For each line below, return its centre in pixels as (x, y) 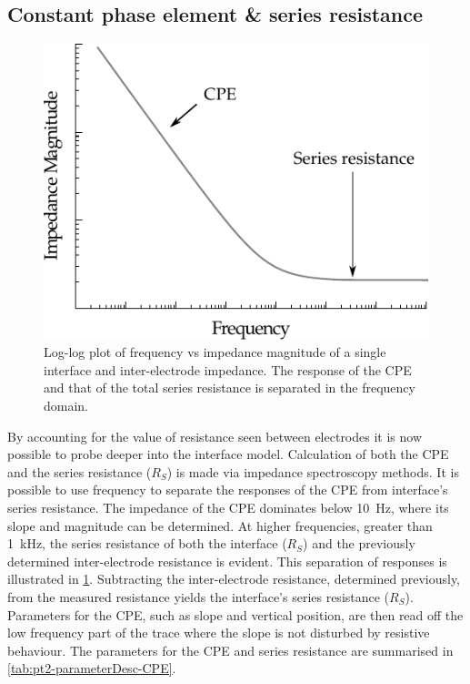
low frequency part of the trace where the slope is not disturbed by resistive (219, 633)
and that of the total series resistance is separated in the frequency (230, 388)
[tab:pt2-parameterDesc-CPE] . (92, 668)
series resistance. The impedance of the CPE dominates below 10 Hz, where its (228, 507)
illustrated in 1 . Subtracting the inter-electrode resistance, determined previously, (234, 579)
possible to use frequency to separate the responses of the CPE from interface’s (228, 490)
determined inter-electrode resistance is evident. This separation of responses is (227, 561)
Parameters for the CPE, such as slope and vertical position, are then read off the (235, 614)
